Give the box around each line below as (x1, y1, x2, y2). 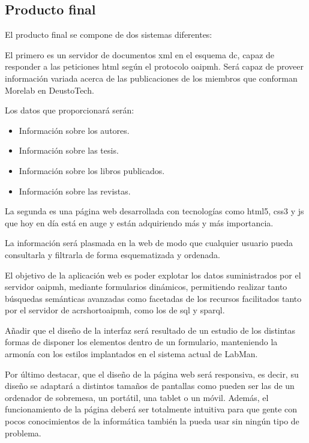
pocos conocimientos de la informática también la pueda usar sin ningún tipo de (5, 415, 299, 427)
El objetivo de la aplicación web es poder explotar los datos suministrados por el (5, 268, 301, 281)
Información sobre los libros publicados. (19, 164, 165, 176)
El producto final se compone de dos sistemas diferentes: (5, 28, 212, 41)
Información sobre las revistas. (19, 184, 131, 197)
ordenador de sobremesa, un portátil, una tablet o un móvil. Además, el (5, 391, 269, 403)
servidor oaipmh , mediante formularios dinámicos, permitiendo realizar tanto (5, 280, 287, 293)
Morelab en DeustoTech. (5, 83, 94, 96)
